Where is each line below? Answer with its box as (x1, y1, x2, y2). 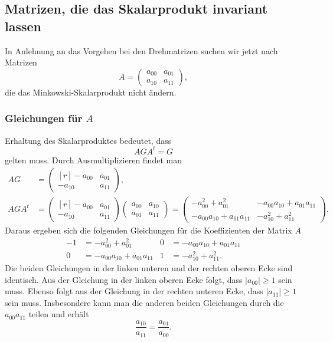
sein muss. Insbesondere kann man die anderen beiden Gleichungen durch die (5, 296, 284, 308)
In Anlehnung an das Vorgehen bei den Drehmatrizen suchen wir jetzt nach (5, 44, 278, 57)
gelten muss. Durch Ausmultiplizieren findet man (5, 153, 182, 166)
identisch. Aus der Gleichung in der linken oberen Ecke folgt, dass (5, 273, 243, 285)
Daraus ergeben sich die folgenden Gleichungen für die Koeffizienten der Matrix (5, 223, 292, 236)
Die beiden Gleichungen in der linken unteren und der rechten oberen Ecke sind (5, 262, 293, 274)
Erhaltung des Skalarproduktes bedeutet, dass (5, 134, 172, 146)
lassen (5, 17, 41, 35)
